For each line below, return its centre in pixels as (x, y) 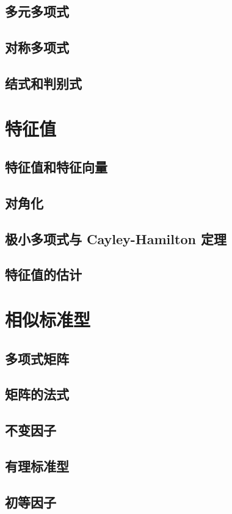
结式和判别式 (43, 83)
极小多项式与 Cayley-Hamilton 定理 (116, 238)
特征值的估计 (43, 274)
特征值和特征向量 (56, 167)
